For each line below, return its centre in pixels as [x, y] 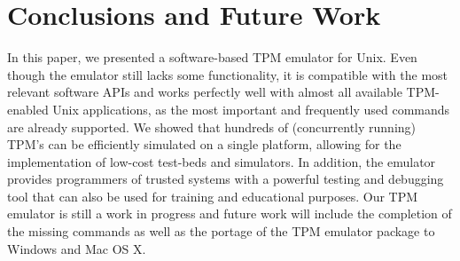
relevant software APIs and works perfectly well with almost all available [205, 92]
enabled [28, 109]
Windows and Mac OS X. [77, 248]
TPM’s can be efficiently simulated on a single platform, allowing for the [204, 144]
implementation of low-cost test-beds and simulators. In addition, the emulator [222, 161]
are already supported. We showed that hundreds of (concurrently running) [212, 127]
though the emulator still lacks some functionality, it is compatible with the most [228, 74]
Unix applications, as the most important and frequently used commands [251, 109]
